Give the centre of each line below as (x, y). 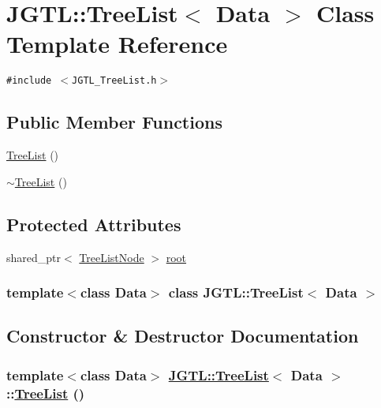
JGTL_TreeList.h (114, 81)
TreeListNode (112, 257)
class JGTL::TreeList (236, 292)
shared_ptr (34, 257)
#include (29, 81)
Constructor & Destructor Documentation (183, 336)
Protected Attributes (94, 224)
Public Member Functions (114, 122)
